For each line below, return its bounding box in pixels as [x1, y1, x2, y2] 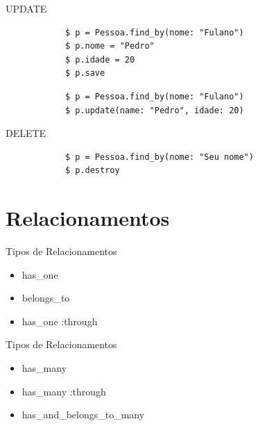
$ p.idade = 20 [64, 54, 135, 65]
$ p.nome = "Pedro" [64, 41, 155, 51]
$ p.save [64, 68, 105, 79]
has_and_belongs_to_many [21, 407, 145, 422]
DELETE [6, 126, 46, 140]
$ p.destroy [64, 165, 120, 176]
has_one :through [21, 313, 98, 328]
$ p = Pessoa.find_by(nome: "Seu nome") [64, 151, 254, 162]
